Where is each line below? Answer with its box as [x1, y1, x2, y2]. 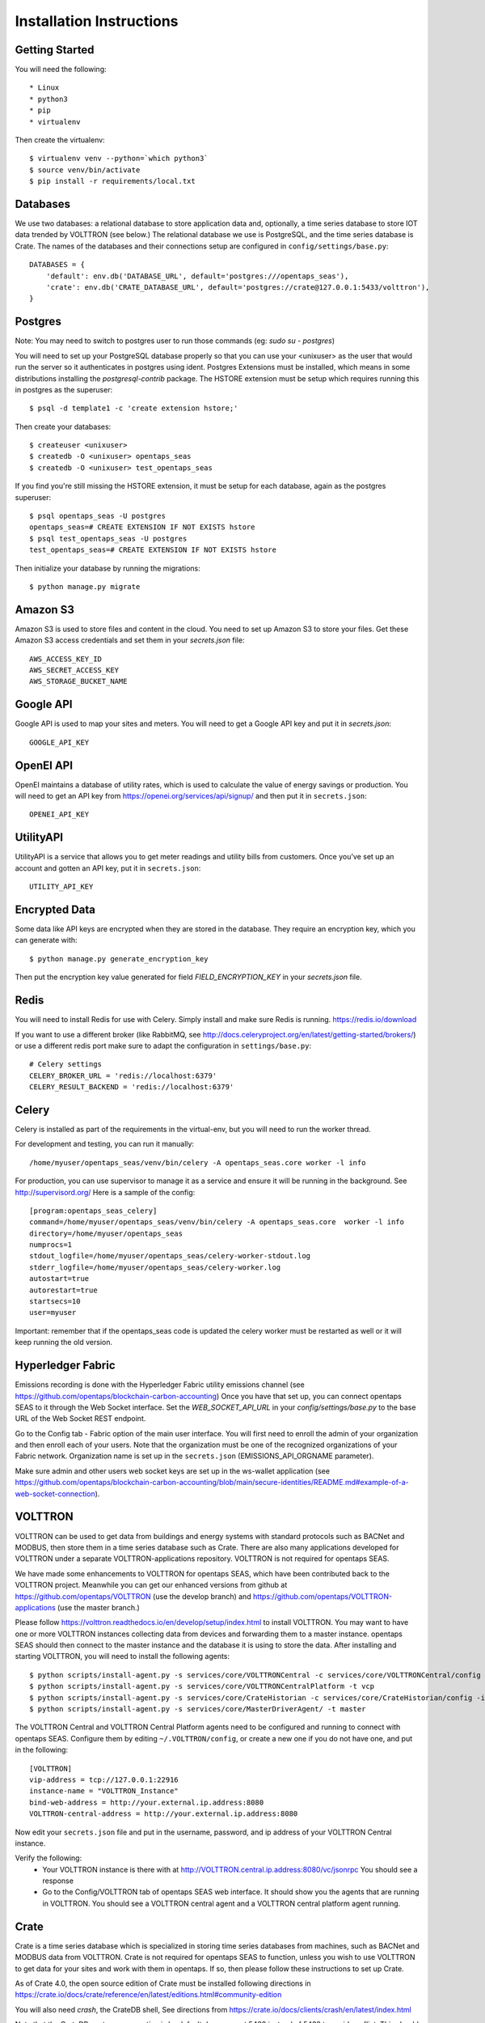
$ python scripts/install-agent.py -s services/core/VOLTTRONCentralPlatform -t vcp [29, 1682, 375, 1691]
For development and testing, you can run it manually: [15, 1139, 194, 1149]
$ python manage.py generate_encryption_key [29, 954, 209, 963]
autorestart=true [29, 1285, 98, 1295]
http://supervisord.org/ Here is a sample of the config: [15, 1187, 196, 1197]
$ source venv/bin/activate [29, 165, 141, 174]
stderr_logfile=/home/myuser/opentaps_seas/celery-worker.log [29, 1262, 281, 1272]
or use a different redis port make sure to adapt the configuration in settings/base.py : [15, 1041, 311, 1050]
